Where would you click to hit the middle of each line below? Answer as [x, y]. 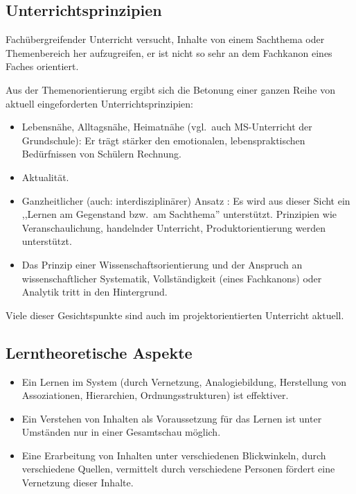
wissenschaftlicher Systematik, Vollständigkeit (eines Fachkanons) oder [172, 278]
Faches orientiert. [42, 66]
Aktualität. [45, 177]
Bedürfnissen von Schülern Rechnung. [101, 154]
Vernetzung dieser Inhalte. [78, 483]
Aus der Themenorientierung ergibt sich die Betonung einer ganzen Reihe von [170, 89]
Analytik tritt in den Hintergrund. [95, 292]
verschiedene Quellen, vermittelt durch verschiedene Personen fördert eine [178, 469]
